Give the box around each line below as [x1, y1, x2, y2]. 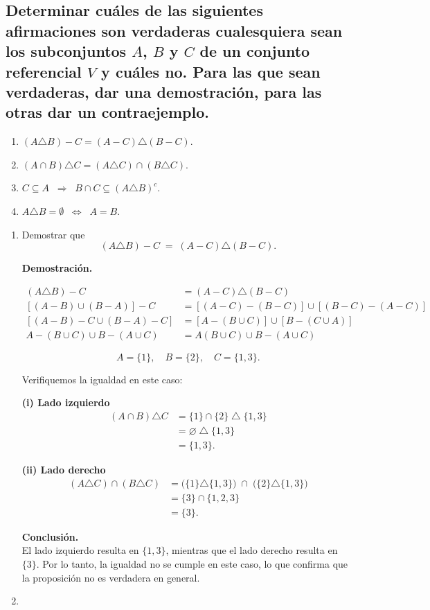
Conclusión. [21, 529, 79, 543]
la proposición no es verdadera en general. [21, 570, 200, 584]
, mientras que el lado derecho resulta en [165, 543, 338, 557]
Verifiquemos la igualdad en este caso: [21, 372, 183, 386]
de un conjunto [199, 40, 310, 62]
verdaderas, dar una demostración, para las [6, 80, 322, 102]
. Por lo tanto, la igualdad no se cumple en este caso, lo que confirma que [36, 557, 348, 570]
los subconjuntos [6, 40, 127, 62]
